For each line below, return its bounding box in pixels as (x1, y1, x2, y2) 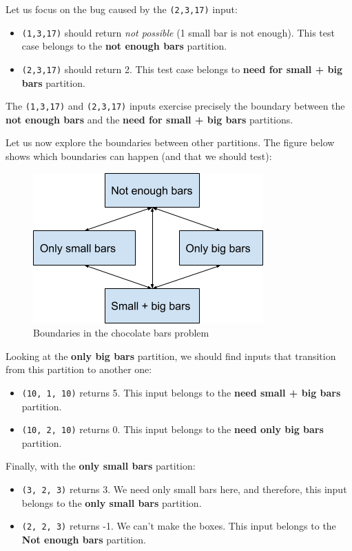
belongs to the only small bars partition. (21, 495, 202, 510)
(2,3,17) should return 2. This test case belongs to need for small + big (21, 61, 342, 76)
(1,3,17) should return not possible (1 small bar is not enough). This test (21, 25, 335, 39)
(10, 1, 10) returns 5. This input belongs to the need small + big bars (21, 385, 341, 399)
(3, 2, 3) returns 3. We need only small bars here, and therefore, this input (21, 482, 347, 497)
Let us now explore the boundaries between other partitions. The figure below (6, 135, 335, 150)
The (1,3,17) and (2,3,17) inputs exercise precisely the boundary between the (6, 99, 345, 113)
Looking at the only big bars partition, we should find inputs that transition (6, 348, 336, 363)
